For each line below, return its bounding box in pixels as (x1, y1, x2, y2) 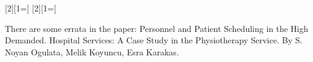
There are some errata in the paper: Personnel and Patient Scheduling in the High (5, 22, 309, 34)
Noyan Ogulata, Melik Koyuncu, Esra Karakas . (5, 45, 179, 58)
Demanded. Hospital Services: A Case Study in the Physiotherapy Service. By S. (5, 34, 303, 46)
